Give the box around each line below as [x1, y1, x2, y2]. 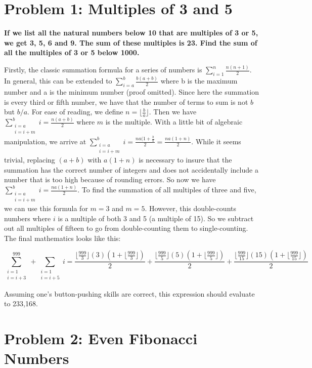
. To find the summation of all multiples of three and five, [77, 184, 256, 195]
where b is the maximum [160, 75, 238, 86]
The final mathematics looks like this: [4, 232, 121, 243]
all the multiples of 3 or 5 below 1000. [4, 47, 140, 58]
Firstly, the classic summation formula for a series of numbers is [4, 64, 202, 75]
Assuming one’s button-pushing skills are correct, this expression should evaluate [4, 288, 255, 299]
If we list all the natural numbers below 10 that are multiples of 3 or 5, [4, 27, 258, 38]
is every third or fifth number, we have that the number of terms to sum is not [4, 96, 248, 107]
